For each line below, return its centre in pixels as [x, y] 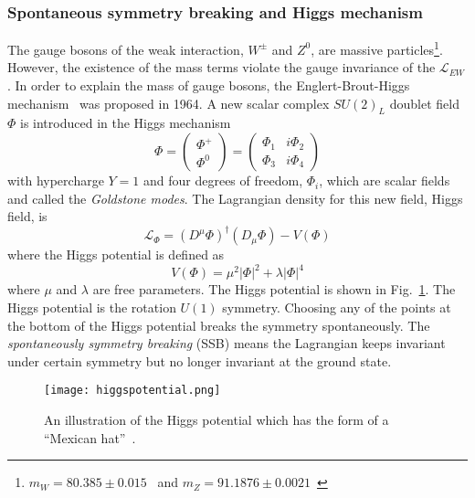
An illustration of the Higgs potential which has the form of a [216, 420]
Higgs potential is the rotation [92, 307]
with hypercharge [56, 180]
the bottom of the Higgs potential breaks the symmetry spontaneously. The [219, 325]
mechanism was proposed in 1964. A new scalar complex [169, 103]
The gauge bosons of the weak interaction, [126, 49]
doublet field [424, 103]
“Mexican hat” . [90, 437]
